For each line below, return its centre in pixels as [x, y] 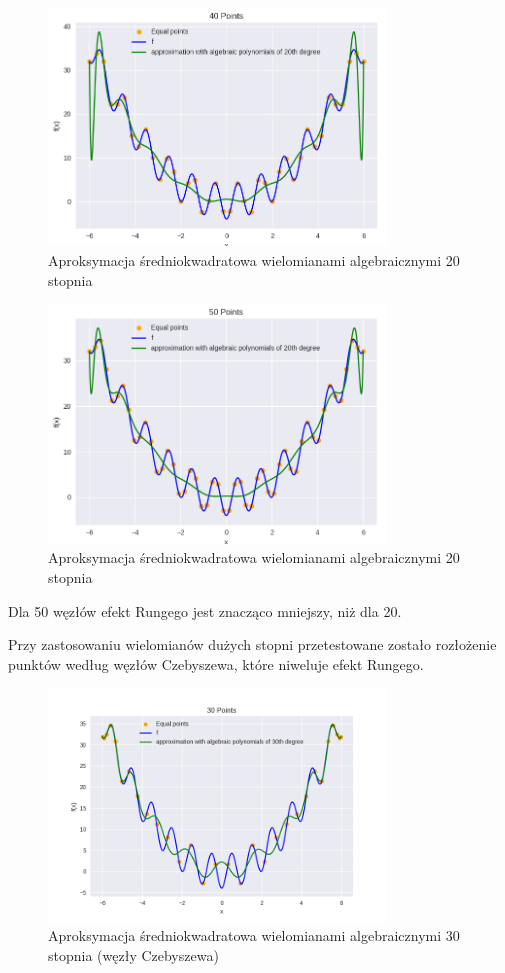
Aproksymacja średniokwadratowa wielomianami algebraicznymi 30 [254, 935]
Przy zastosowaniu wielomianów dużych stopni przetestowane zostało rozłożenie [252, 644]
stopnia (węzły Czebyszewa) [133, 954]
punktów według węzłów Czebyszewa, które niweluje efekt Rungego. [216, 663]
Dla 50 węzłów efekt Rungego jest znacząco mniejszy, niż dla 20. [205, 610]
